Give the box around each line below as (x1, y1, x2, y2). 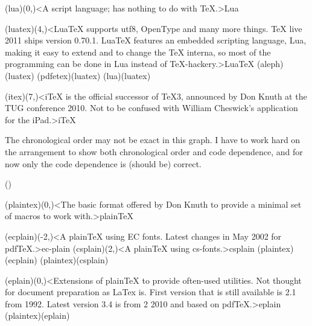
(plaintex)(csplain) (40, 254, 109, 266)
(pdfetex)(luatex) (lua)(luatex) (37, 69, 151, 81)
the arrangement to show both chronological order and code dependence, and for (5, 145, 303, 158)
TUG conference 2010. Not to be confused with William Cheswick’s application (5, 101, 298, 114)
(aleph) (256, 57, 284, 70)
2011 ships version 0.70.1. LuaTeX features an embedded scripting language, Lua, (5, 34, 307, 46)
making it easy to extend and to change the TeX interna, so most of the (5, 45, 271, 58)
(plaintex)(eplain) (5, 309, 70, 322)
